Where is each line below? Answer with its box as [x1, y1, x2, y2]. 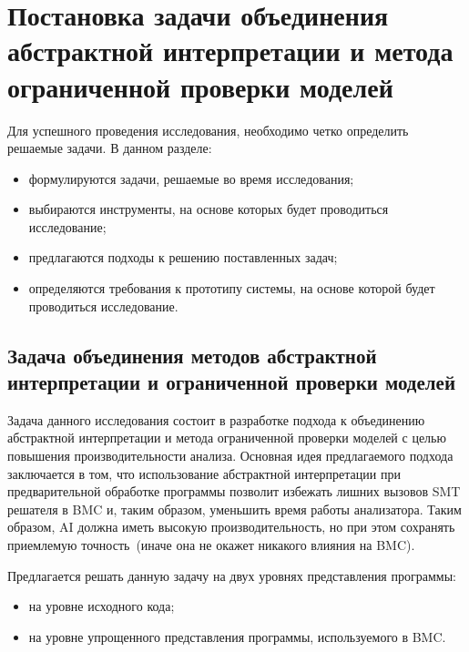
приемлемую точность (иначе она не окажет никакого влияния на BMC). [7, 535, 415, 554]
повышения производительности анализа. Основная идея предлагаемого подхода [7, 446, 454, 465]
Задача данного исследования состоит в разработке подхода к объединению [7, 410, 425, 429]
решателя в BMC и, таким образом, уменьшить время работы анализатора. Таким [7, 499, 462, 518]
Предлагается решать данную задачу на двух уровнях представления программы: [7, 565, 456, 585]
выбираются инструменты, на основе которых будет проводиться [28, 199, 389, 219]
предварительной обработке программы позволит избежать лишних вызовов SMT [7, 482, 461, 501]
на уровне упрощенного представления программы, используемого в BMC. [28, 627, 446, 646]
